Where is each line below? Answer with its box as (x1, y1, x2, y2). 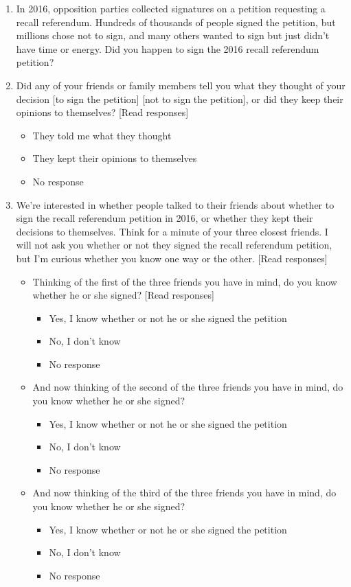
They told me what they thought (32, 128, 172, 142)
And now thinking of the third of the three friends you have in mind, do (32, 485, 337, 500)
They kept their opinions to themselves (32, 151, 197, 165)
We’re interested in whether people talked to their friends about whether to (16, 197, 335, 211)
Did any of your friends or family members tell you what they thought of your (16, 78, 346, 92)
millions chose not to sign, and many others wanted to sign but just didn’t (16, 28, 330, 43)
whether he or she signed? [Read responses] (32, 288, 214, 302)
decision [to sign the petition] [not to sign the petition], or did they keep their (16, 91, 343, 106)
